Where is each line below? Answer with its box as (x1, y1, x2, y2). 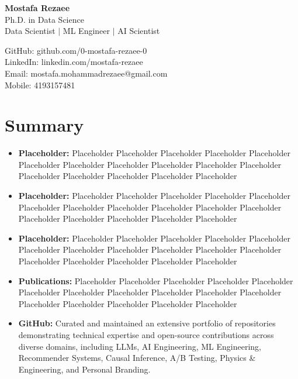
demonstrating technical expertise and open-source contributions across (18, 329, 274, 340)
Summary (5, 113, 84, 137)
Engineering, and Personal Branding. (18, 363, 151, 375)
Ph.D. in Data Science (5, 13, 84, 25)
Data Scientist (5, 25, 56, 37)
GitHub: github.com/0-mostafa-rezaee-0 (5, 44, 147, 56)
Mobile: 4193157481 (5, 78, 75, 91)
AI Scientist (117, 25, 160, 37)
